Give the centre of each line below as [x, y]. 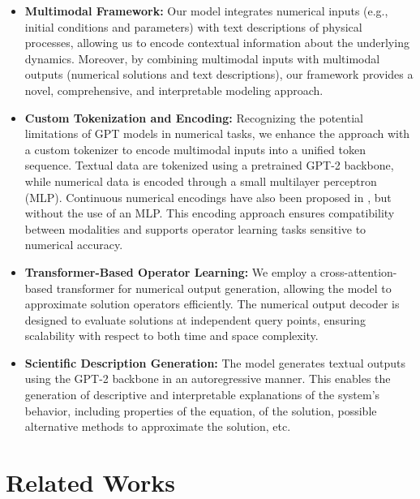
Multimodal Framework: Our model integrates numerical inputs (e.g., [206, 11]
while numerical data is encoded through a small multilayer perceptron [201, 181]
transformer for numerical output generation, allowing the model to [224, 288]
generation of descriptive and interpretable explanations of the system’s [202, 395]
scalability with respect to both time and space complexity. [171, 336]
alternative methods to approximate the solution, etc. [158, 426]
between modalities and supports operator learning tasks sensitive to [195, 228]
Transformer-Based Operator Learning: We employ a [171, 271]
